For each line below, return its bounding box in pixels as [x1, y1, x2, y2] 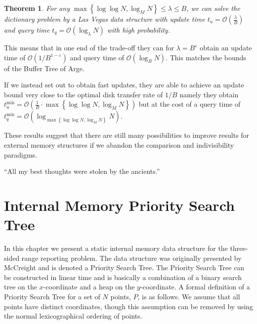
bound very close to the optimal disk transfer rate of [4, 89, 163, 99]
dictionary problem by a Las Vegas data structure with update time [4, 14, 205, 24]
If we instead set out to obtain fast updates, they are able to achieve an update [4, 80, 244, 90]
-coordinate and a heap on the [43, 282, 135, 292]
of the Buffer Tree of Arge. [4, 63, 85, 73]
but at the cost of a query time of [138, 99, 241, 109]
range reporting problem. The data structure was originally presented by [21, 252, 242, 263]
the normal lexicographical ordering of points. [4, 311, 142, 321]
